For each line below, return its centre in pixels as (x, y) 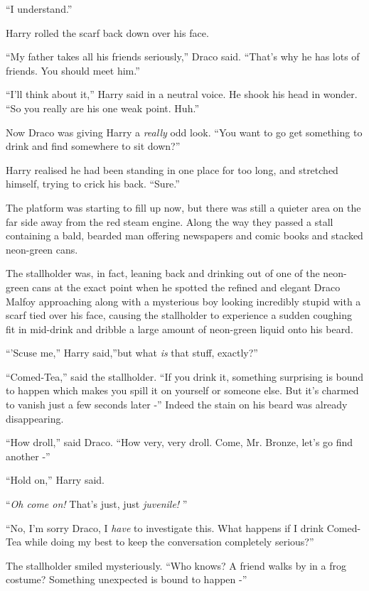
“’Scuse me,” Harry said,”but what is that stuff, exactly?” (132, 353)
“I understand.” (39, 9)
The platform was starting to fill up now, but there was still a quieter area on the (183, 207)
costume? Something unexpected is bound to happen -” (127, 579)
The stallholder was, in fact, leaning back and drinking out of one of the (163, 273)
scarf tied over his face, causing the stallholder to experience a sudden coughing (179, 315)
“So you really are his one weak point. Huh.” (102, 108)
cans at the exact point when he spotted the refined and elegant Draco (186, 287)
